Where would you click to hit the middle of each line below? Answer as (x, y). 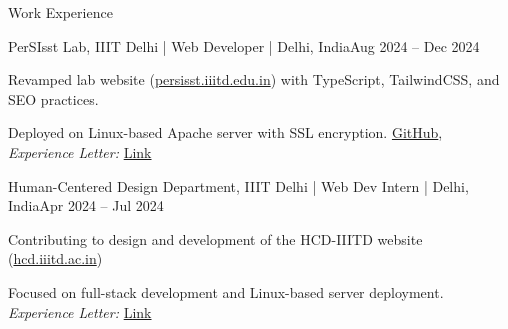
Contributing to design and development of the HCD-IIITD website (215, 238)
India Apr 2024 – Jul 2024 (86, 205)
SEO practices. (53, 98)
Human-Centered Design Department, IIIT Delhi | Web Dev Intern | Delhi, (238, 185)
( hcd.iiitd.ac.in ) (55, 258)
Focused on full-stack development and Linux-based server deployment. (226, 291)
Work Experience (60, 12)
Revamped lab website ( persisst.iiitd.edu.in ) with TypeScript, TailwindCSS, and (254, 79)
